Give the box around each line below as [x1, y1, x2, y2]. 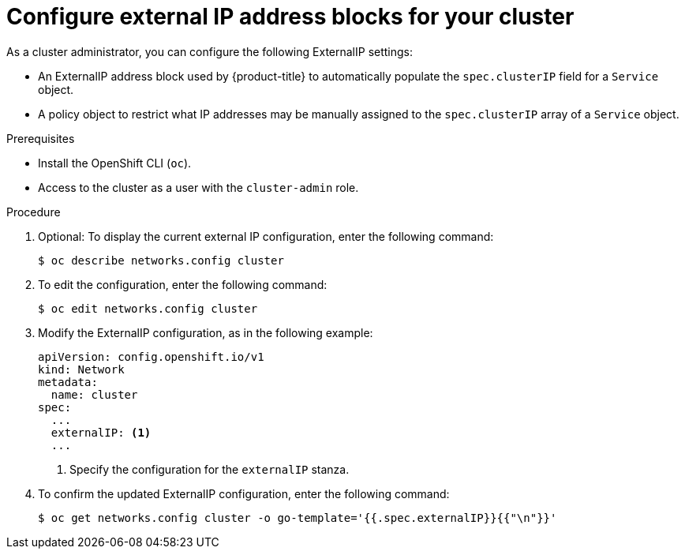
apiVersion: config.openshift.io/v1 [38, 350, 264, 363]
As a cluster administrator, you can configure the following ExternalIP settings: [6, 44, 414, 58]
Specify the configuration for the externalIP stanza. [69, 462, 350, 476]
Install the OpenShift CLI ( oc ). [38, 156, 192, 170]
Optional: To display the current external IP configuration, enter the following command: [38, 229, 494, 243]
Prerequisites [6, 131, 75, 145]
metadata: [38, 375, 98, 388]
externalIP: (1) [51, 426, 152, 439]
